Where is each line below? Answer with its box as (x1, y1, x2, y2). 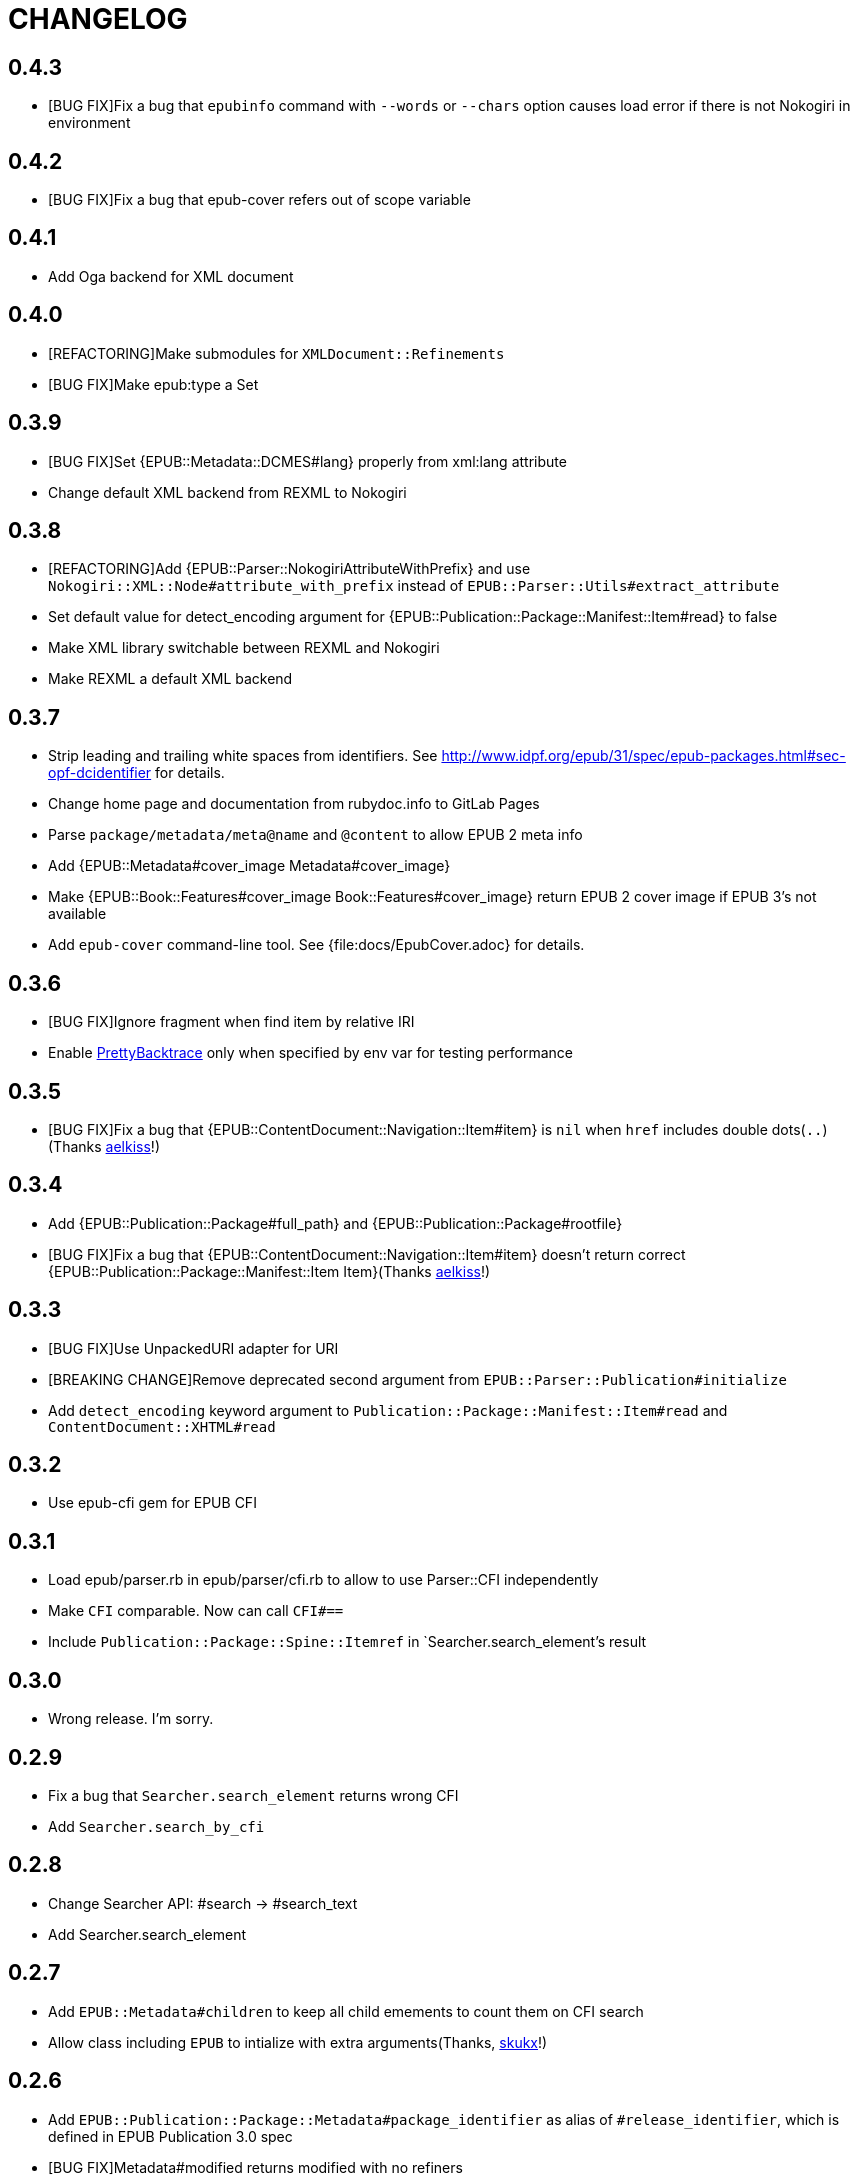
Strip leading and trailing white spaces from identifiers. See (48, 747, 438, 765)
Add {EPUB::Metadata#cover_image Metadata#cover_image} (48, 857, 451, 875)
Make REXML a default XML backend (48, 670, 293, 688)
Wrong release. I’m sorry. (48, 1710, 214, 1728)
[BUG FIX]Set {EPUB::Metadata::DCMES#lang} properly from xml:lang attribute (48, 452, 567, 470)
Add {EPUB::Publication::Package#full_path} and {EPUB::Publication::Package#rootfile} (48, 1214, 623, 1232)
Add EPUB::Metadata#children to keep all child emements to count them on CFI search (48, 2002, 644, 2020)
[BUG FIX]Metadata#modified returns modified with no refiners (48, 2158, 463, 2176)
